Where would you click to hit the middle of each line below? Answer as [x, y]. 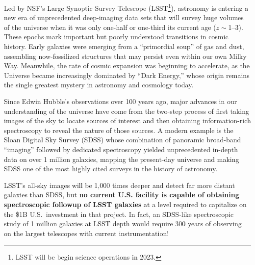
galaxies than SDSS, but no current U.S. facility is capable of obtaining [122, 195]
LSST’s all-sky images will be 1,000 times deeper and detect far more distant [120, 185]
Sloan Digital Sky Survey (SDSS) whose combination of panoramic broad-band [123, 140]
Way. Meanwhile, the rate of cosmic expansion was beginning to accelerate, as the [127, 66]
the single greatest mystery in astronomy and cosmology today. [99, 85]
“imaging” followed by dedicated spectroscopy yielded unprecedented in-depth [121, 149]
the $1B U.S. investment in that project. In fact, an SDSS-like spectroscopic [119, 214]
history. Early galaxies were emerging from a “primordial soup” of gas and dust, [124, 46]
